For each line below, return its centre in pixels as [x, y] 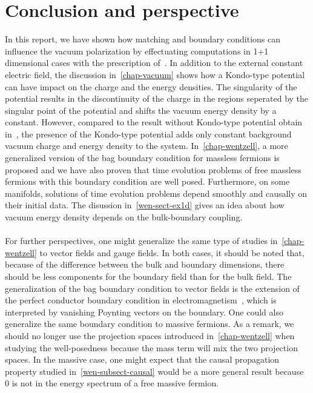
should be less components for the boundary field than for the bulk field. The [148, 276]
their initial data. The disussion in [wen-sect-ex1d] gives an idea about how [145, 205]
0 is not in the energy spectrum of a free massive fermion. [112, 383]
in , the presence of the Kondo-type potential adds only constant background [148, 134]
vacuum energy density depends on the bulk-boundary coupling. [124, 217]
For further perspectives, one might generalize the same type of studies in [141, 241]
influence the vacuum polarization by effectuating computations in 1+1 [137, 51]
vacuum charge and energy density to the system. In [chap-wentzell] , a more [147, 146]
